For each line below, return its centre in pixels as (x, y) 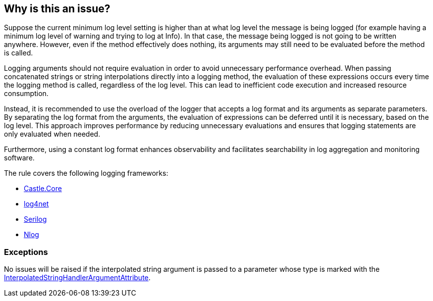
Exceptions (26, 252)
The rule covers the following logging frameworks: (86, 173)
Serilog (35, 219)
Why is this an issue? (57, 9)
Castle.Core (43, 189)
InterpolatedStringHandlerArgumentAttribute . (77, 278)
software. (19, 158)
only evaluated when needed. (52, 134)
